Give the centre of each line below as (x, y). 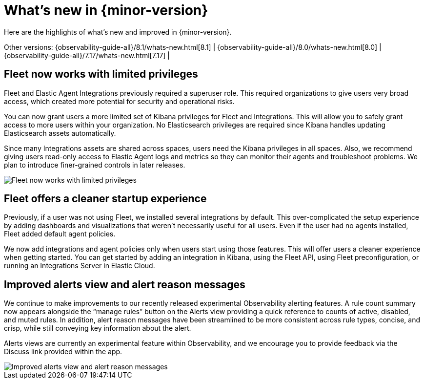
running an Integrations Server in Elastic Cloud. (80, 266)
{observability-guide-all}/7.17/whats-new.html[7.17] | (87, 55)
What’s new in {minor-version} (106, 10)
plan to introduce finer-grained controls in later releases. (95, 165)
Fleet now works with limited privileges (101, 74)
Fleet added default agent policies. (60, 234)
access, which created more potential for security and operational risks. (119, 101)
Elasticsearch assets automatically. (60, 133)
